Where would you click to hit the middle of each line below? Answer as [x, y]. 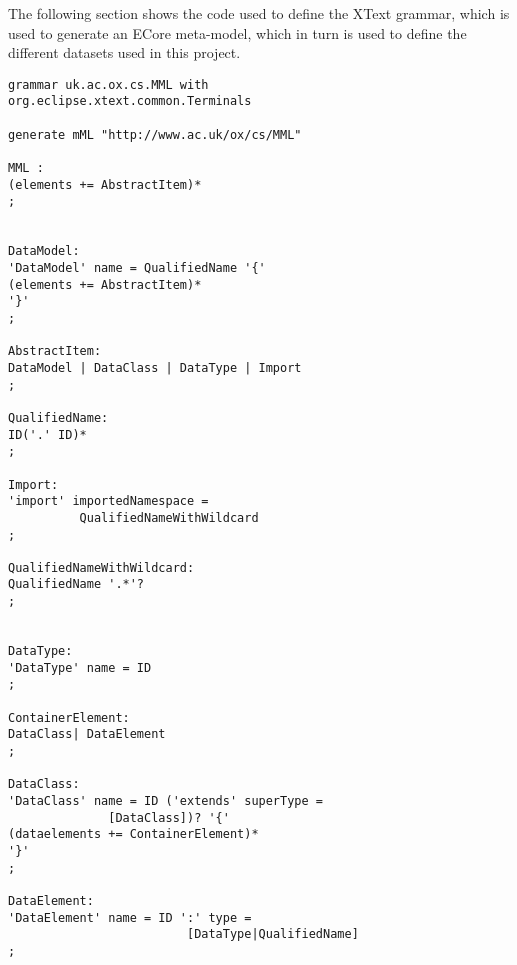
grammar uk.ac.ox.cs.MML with [108, 84]
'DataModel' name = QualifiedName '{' [137, 268]
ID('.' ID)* [47, 434]
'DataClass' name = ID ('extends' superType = [165, 801]
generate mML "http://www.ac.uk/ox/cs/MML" [155, 134]
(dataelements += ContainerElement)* [133, 834]
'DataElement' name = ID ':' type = [130, 917]
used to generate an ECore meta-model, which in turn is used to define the [237, 32]
